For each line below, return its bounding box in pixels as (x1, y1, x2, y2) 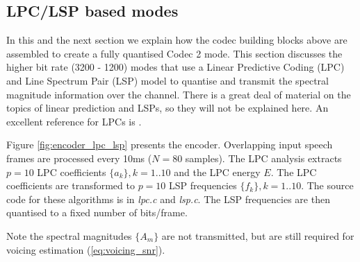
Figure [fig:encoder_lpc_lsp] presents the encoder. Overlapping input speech (6, 137, 333, 152)
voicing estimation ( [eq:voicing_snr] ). (6, 242, 165, 256)
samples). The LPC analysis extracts (185, 150, 342, 165)
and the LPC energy (174, 164, 261, 179)
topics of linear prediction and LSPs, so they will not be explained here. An (6, 101, 329, 115)
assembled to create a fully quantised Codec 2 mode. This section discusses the (6, 46, 343, 60)
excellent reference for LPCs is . (6, 114, 142, 128)
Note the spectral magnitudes (6, 228, 132, 243)
